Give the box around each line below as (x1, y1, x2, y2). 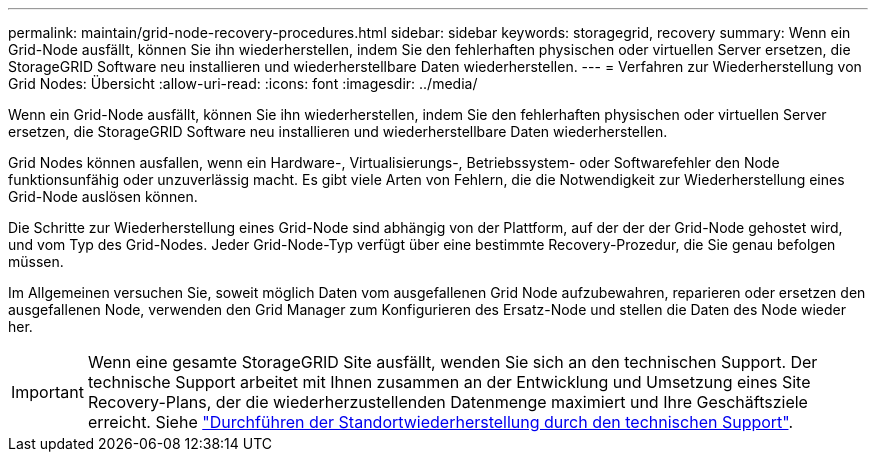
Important (11, 382, 84, 402)
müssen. (8, 253, 64, 270)
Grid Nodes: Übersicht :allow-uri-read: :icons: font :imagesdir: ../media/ (8, 75, 478, 92)
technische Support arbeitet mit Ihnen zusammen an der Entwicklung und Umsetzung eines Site (87, 372, 811, 392)
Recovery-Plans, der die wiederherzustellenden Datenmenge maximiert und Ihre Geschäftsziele (87, 392, 808, 412)
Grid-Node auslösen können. (8, 188, 198, 205)
